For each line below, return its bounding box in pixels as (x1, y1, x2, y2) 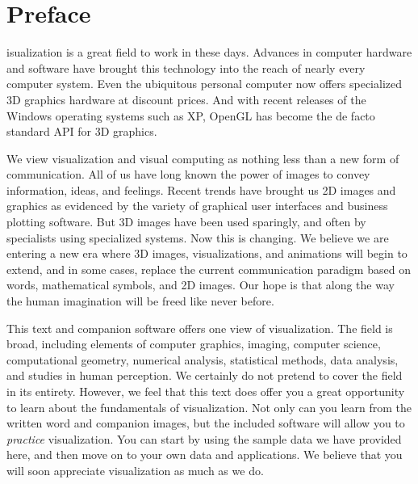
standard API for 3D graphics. (6, 123, 157, 140)
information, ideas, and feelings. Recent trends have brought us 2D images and (6, 181, 396, 198)
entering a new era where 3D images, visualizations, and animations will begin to (6, 245, 408, 262)
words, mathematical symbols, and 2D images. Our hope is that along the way (6, 276, 395, 293)
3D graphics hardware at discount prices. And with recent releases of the (6, 90, 366, 107)
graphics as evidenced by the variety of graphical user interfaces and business (6, 197, 388, 214)
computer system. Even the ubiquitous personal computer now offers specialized (6, 75, 403, 92)
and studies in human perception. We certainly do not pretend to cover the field (6, 367, 403, 384)
